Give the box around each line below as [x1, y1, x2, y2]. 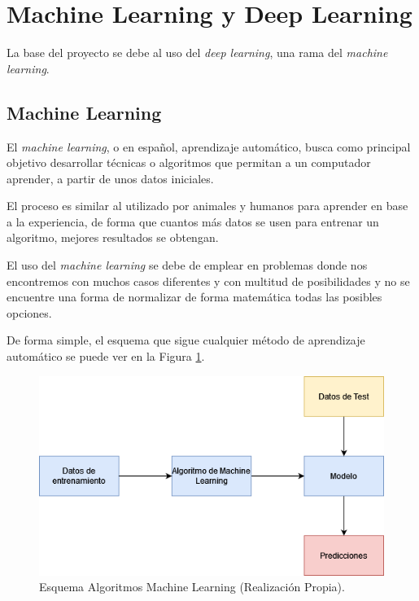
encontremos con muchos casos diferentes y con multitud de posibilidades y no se [7, 272, 410, 289]
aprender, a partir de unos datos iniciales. [7, 169, 214, 186]
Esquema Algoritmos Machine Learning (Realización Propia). [39, 578, 345, 595]
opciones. [7, 304, 52, 321]
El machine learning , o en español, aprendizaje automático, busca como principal [7, 138, 411, 155]
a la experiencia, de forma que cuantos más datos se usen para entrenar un [7, 213, 379, 230]
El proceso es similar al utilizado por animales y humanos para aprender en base [7, 197, 408, 214]
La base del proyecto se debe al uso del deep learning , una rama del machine [7, 44, 388, 61]
